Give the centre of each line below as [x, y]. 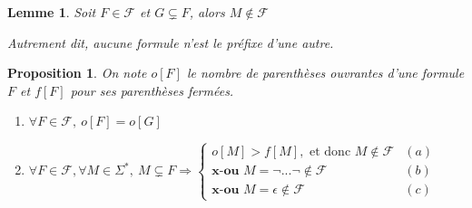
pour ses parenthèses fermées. [152, 90]
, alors [207, 12]
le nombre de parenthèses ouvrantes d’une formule [325, 73]
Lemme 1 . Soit [52, 12]
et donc [330, 152]
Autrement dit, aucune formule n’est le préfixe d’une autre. [171, 42]
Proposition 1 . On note [77, 73]
